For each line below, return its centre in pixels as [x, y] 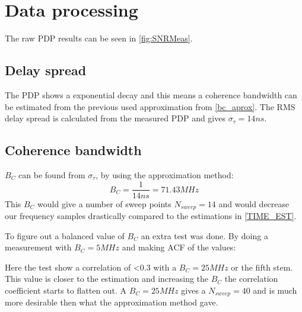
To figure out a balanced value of [65, 235]
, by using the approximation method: [165, 174]
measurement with [38, 247]
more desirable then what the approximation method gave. [112, 302]
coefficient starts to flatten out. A [66, 290]
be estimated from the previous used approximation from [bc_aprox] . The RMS [150, 106]
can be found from [52, 174]
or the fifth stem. [262, 267]
